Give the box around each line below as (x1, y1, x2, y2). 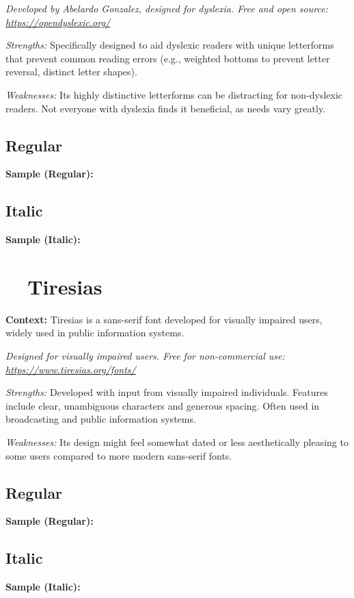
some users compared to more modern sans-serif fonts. (5, 448, 232, 462)
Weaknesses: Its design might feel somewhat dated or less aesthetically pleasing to (5, 435, 349, 449)
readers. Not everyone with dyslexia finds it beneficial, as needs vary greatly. (5, 101, 326, 115)
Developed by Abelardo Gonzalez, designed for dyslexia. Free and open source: (5, 1, 328, 15)
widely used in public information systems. (5, 325, 185, 340)
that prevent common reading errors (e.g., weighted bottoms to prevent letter (5, 51, 330, 65)
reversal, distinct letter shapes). (5, 64, 137, 79)
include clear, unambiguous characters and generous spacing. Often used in (5, 398, 320, 412)
